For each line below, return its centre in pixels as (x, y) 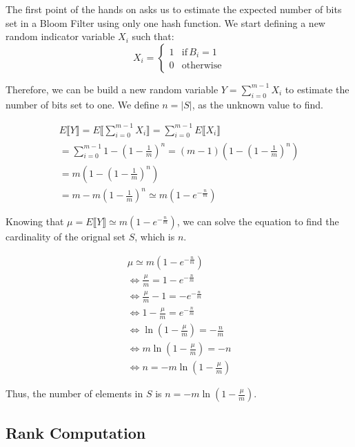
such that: (153, 36)
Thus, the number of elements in (74, 393)
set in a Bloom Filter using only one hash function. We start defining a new (165, 22)
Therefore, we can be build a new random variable (112, 89)
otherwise (202, 66)
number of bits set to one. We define (82, 104)
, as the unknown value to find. (257, 104)
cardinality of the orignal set (66, 237)
